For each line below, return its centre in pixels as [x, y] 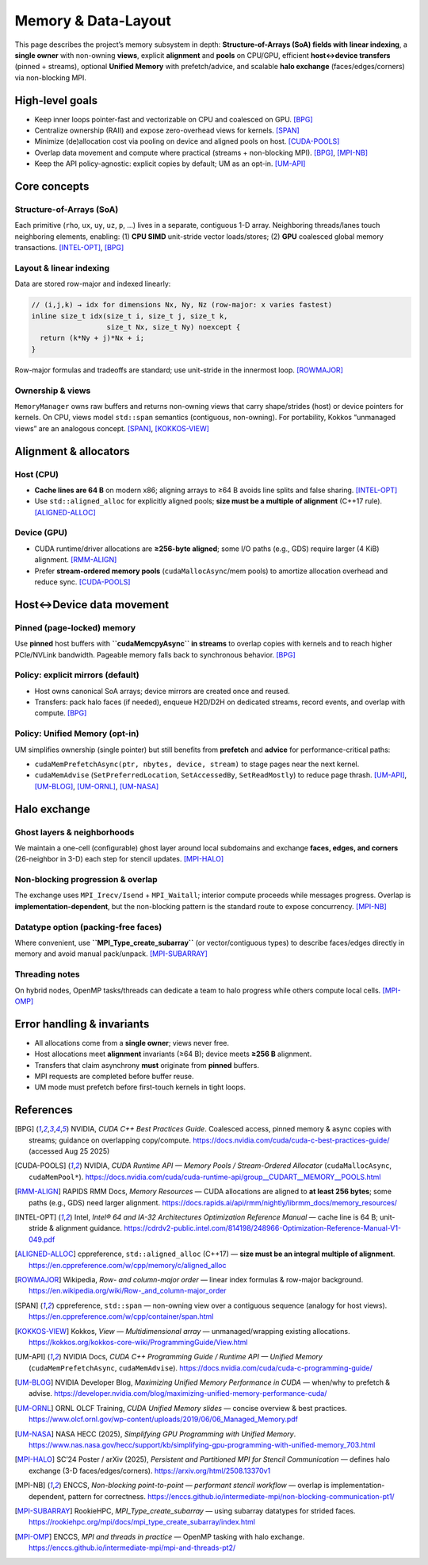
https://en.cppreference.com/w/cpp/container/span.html [121, 1316]
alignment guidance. [89, 1228]
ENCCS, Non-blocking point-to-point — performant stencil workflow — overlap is [197, 1486]
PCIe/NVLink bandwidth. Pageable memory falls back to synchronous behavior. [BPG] [155, 654]
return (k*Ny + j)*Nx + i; [92, 338]
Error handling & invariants [82, 1024]
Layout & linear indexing [62, 268]
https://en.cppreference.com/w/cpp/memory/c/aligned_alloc [128, 1265]
